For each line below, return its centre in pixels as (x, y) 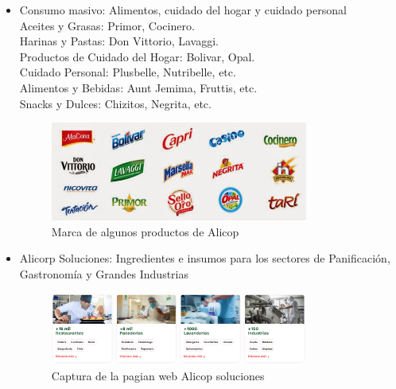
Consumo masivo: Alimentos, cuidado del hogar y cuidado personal (183, 10)
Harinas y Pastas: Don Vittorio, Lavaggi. (119, 41)
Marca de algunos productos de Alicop (145, 231)
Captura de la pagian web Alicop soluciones (158, 375)
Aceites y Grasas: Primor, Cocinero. (107, 25)
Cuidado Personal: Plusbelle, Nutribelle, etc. (128, 72)
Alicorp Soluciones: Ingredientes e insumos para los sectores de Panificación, (205, 258)
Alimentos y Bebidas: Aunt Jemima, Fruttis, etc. (138, 87)
